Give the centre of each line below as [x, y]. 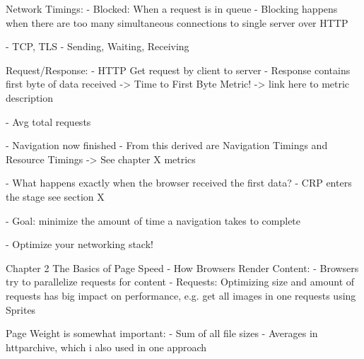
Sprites [21, 309]
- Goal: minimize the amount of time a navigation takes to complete [153, 220]
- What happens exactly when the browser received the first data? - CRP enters [179, 183]
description [30, 97]
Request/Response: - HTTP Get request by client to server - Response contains [178, 70]
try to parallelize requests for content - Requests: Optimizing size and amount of [180, 282]
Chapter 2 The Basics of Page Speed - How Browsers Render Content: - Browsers [182, 267]
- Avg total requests [48, 121]
